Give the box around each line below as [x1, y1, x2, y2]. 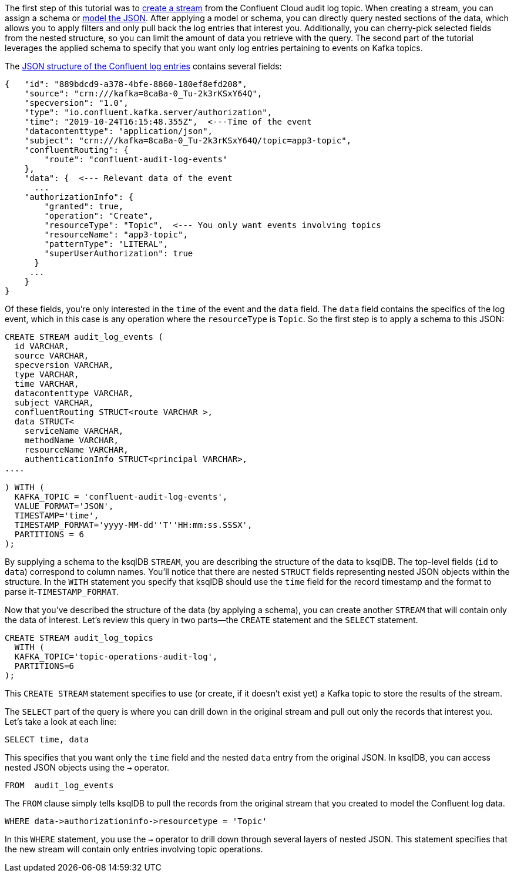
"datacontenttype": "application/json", [24, 126, 213, 136]
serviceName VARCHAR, [24, 426, 124, 436]
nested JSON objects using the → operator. [5, 762, 170, 772]
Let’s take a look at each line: [5, 717, 117, 727]
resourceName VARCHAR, [24, 445, 129, 454]
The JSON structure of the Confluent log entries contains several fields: [5, 61, 282, 71]
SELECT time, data [5, 735, 89, 744]
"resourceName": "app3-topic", [44, 230, 188, 239]
